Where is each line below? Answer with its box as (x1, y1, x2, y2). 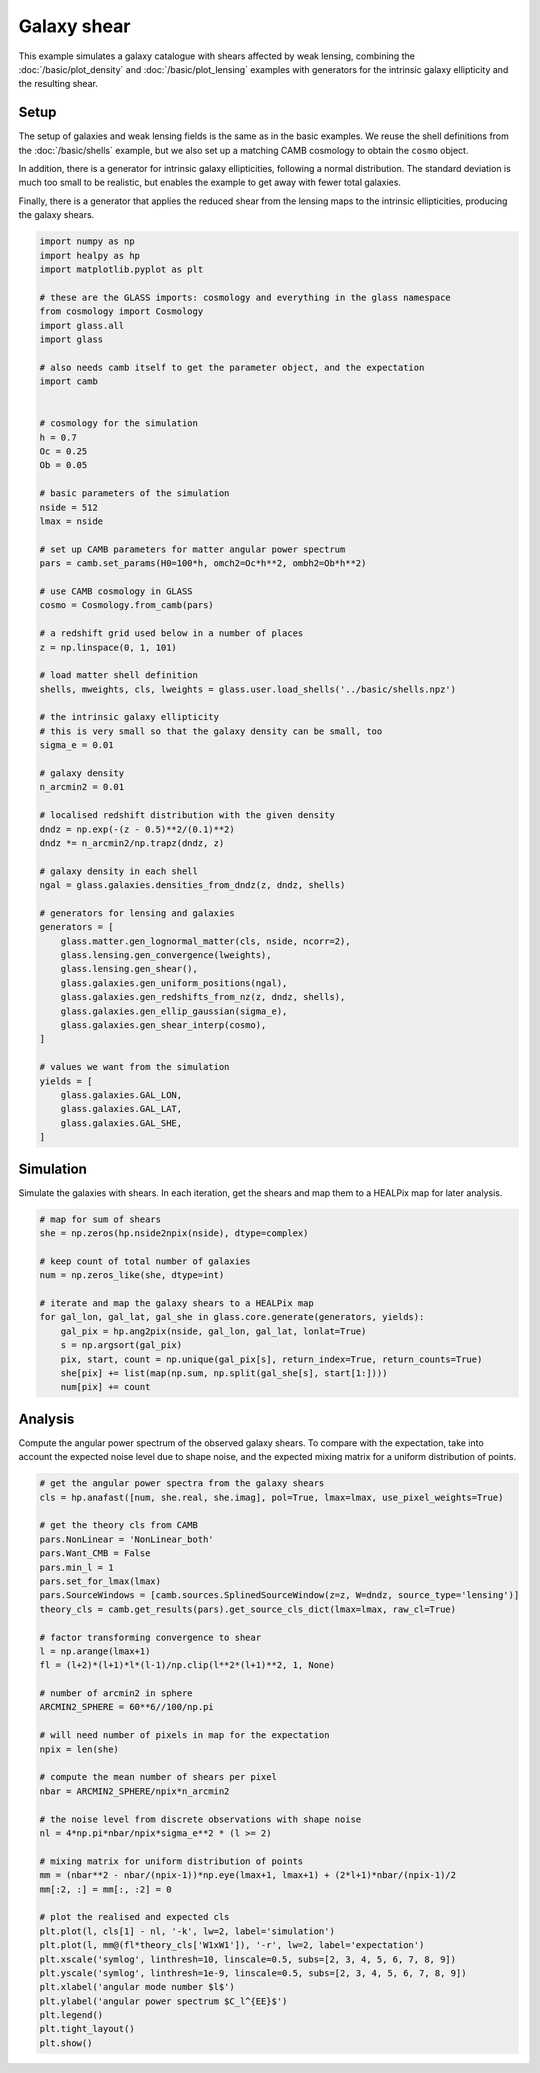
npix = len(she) (39, 1743, 120, 1755)
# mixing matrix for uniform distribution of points (39, 1855, 304, 1867)
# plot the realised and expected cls (39, 1911, 230, 1923)
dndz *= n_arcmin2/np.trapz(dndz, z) (39, 837, 225, 849)
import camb (39, 376, 99, 387)
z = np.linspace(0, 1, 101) (39, 641, 177, 653)
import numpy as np (39, 236, 135, 247)
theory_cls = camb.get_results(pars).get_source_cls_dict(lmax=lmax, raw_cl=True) (39, 1603, 457, 1615)
